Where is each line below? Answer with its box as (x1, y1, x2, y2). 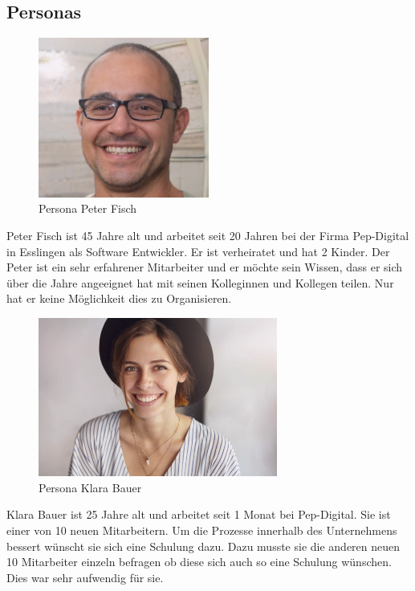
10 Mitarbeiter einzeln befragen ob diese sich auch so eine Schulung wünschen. (6, 553, 392, 570)
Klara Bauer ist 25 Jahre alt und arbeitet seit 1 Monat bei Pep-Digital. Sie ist (6, 506, 391, 523)
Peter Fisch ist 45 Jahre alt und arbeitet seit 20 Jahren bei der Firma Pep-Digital (6, 226, 409, 243)
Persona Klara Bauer (39, 479, 142, 495)
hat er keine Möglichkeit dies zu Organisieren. (6, 290, 232, 307)
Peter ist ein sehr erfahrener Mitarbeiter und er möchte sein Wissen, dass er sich (6, 259, 403, 275)
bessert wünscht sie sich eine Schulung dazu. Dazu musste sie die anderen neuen (6, 537, 401, 554)
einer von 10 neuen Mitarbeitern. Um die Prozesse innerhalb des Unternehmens (6, 522, 397, 538)
